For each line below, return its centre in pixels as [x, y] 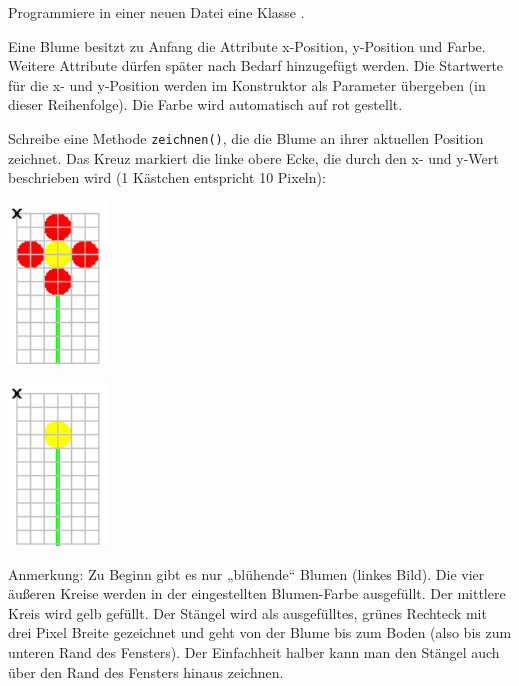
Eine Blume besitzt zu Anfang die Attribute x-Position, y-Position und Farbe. [247, 45]
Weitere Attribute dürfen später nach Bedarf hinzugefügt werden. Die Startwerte [256, 65]
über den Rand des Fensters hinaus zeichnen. [146, 671]
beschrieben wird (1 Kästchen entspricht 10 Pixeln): [167, 177]
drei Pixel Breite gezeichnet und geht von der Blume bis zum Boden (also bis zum [260, 632]
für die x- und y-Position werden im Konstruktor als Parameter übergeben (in [247, 84]
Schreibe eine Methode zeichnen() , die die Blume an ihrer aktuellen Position [246, 137]
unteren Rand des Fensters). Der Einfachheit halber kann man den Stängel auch [254, 651]
